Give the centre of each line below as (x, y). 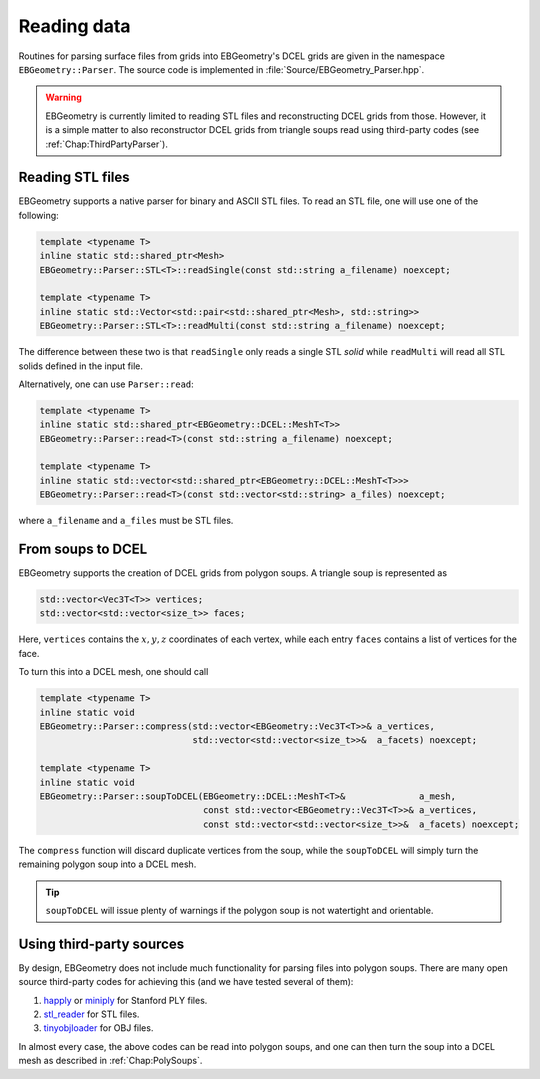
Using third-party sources (101, 943)
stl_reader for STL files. (91, 1014)
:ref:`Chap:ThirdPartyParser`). (107, 144)
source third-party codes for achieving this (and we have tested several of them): (186, 982)
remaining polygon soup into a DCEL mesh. (107, 864)
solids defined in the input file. (81, 366)
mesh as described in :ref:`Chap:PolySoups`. (110, 1061)
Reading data (74, 26)
